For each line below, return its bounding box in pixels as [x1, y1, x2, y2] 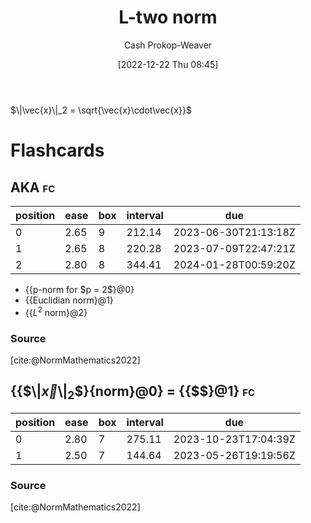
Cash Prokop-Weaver [123, 39, 213, 51]
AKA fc [10, 179, 56, 196]
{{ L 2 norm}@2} [24, 304, 88, 318]
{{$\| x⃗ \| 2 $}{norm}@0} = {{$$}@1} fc [10, 383, 256, 403]
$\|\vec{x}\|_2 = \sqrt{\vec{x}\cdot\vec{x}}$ [10, 104, 192, 116]
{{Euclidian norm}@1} [24, 294, 114, 306]
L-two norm [118, 6, 218, 29]
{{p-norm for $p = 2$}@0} [24, 283, 135, 295]
